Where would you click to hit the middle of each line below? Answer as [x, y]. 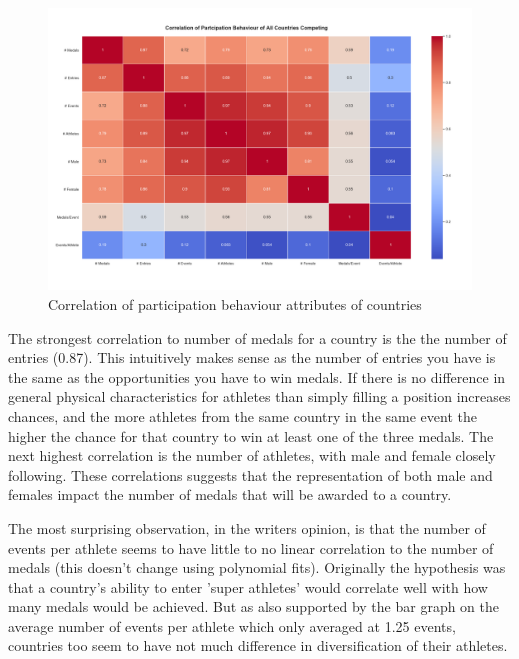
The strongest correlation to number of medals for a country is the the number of [257, 337]
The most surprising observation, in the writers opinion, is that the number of [247, 527]
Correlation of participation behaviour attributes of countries [235, 303]
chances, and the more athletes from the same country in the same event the [242, 415]
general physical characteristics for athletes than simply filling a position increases [259, 396]
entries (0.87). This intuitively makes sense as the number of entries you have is [252, 357]
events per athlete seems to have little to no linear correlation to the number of [251, 547]
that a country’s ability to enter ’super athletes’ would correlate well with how [248, 586]
